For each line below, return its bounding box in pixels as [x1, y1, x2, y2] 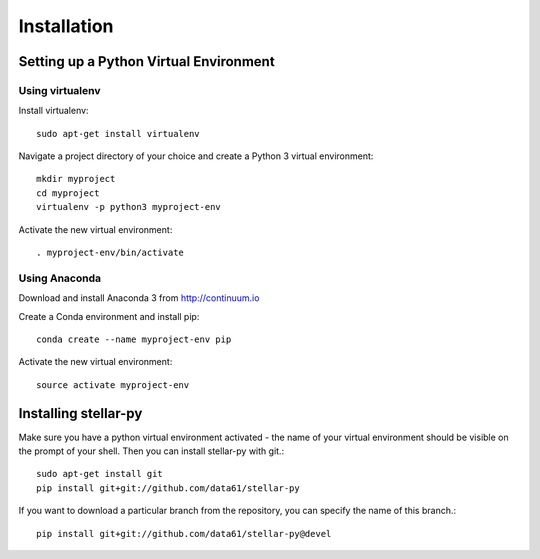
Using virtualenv [18, 83, 101, 97]
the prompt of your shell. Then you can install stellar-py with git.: [18, 445, 285, 457]
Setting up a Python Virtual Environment [18, 53, 275, 70]
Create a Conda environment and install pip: [18, 310, 200, 322]
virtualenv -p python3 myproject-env [36, 201, 222, 213]
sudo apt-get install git [36, 468, 164, 480]
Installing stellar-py [18, 405, 143, 422]
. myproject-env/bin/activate [36, 247, 185, 259]
